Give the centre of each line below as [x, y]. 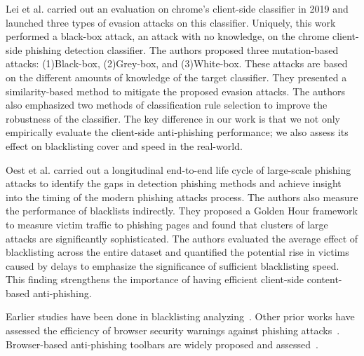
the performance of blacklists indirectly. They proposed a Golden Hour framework [182, 211]
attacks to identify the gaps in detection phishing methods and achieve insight [174, 183]
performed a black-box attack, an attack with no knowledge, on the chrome [168, 36]
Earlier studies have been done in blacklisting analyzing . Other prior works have [180, 316]
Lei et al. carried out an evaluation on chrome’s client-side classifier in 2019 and [177, 8]
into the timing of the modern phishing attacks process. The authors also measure [182, 197]
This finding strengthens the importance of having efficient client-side [155, 279]
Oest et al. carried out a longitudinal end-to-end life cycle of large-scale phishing [178, 169]
